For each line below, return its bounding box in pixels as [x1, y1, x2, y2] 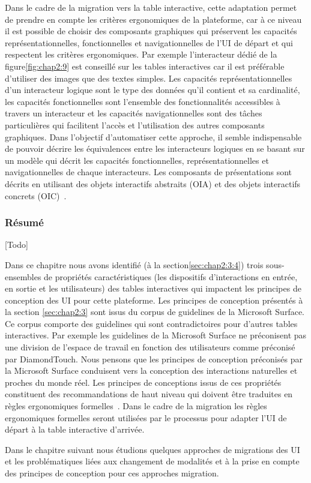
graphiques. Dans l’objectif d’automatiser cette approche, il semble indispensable [5, 130, 302, 143]
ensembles [5, 270, 41, 283]
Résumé [5, 215, 44, 230]
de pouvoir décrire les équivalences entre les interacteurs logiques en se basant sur [5, 142, 305, 155]
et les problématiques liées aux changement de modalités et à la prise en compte [5, 455, 300, 467]
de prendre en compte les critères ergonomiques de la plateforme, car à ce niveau [5, 13, 302, 25]
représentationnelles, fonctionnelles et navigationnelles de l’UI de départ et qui [5, 36, 293, 49]
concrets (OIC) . [5, 189, 67, 202]
